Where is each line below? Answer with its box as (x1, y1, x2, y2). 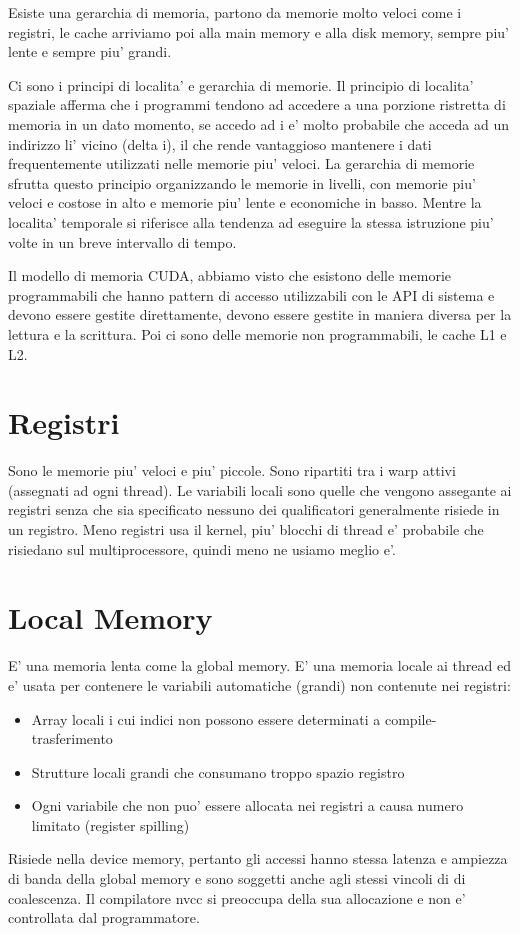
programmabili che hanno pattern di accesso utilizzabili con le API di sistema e (8, 284, 495, 305)
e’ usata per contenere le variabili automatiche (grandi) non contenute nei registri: (8, 674, 511, 695)
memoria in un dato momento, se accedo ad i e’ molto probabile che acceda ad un (8, 113, 509, 134)
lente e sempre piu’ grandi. (8, 41, 172, 62)
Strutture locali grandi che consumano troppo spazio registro (31, 761, 405, 782)
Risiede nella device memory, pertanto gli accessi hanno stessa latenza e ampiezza (8, 848, 508, 869)
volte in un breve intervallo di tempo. (8, 231, 237, 252)
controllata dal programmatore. (8, 907, 200, 928)
